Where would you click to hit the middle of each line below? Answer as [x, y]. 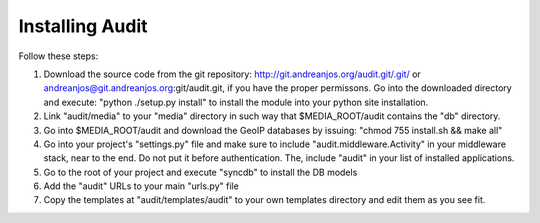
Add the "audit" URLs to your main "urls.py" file [141, 186]
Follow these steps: [58, 56]
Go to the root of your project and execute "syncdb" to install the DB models [200, 172]
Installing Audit [83, 26]
